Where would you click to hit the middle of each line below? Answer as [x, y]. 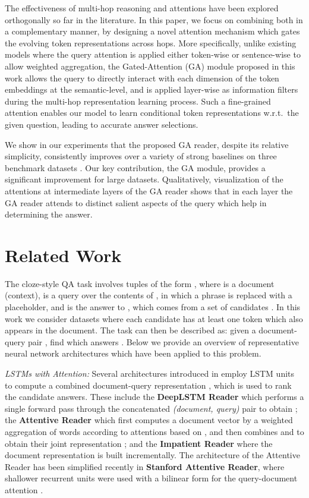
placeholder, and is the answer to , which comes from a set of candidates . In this [153, 307]
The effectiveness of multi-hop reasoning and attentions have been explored [142, 8]
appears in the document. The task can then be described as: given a [130, 330]
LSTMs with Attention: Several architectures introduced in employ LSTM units [150, 373]
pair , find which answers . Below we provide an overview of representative [163, 341]
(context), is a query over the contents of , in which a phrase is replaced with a [149, 295]
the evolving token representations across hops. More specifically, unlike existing [151, 42]
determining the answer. [49, 214]
